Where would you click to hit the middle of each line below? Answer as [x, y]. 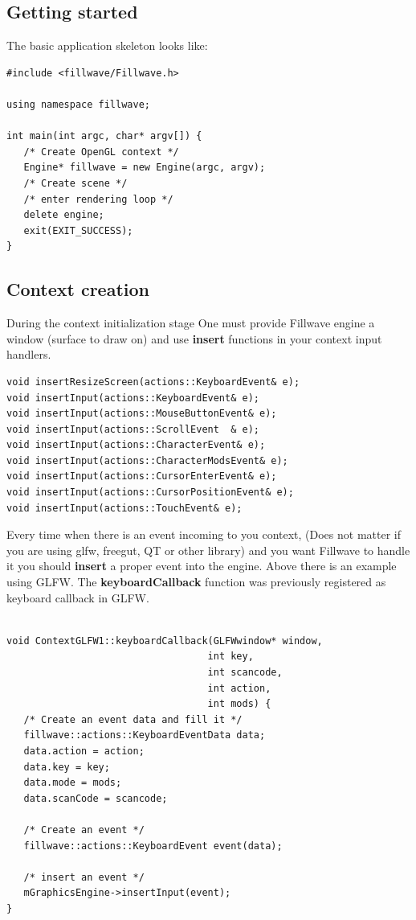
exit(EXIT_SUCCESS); [78, 230]
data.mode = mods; [73, 783]
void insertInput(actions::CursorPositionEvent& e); [150, 493]
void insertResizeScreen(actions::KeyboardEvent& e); [153, 382]
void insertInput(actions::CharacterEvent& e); [136, 445]
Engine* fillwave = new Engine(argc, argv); [145, 168]
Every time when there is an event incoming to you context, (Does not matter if [204, 534]
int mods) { [239, 704]
